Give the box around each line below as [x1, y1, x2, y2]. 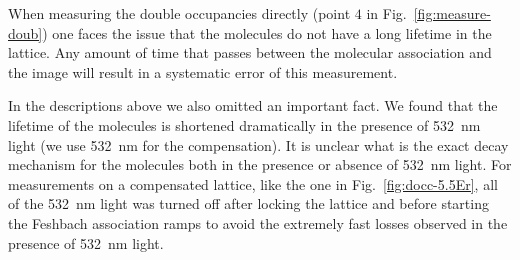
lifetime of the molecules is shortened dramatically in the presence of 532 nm [8, 114, 481, 135]
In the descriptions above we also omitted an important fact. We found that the [8, 95, 498, 116]
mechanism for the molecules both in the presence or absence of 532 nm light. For [8, 154, 512, 175]
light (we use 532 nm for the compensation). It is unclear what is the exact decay [8, 134, 509, 155]
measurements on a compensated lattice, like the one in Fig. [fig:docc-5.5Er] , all [8, 173, 498, 194]
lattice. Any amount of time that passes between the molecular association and [8, 42, 492, 63]
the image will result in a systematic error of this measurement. [8, 61, 398, 82]
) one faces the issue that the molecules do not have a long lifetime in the [42, 22, 492, 43]
